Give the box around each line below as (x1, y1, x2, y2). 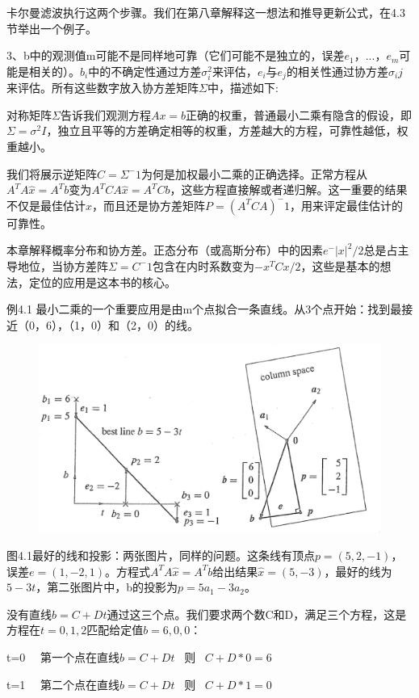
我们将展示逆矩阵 (6, 165, 97, 182)
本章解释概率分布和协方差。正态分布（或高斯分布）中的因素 (6, 242, 323, 259)
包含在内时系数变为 (153, 257, 254, 274)
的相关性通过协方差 (286, 62, 388, 79)
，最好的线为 (324, 562, 392, 579)
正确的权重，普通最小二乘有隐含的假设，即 (186, 106, 413, 123)
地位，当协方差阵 (17, 257, 108, 274)
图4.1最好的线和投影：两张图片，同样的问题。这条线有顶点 (6, 547, 315, 564)
